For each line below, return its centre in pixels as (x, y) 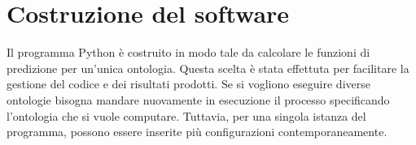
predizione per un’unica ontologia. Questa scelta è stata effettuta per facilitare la (208, 68)
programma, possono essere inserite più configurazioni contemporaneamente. (197, 132)
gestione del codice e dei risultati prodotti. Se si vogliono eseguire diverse (188, 84)
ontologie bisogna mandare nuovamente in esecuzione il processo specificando (198, 99)
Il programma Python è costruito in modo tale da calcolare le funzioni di (188, 52)
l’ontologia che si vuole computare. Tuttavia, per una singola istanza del (186, 115)
